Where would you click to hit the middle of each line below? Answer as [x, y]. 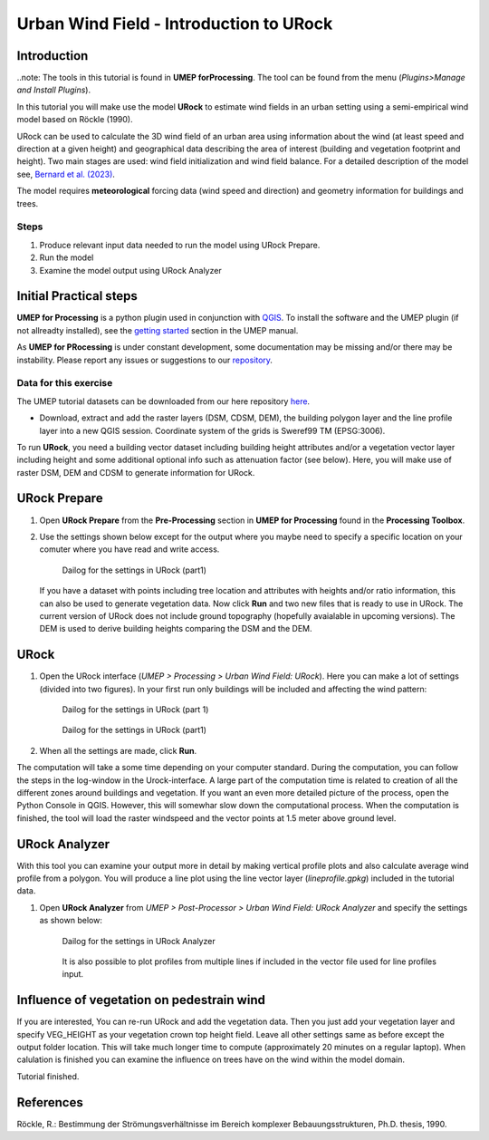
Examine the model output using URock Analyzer [130, 270]
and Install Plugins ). [53, 90]
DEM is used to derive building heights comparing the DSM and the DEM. [176, 629]
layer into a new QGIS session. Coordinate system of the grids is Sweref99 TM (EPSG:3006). [212, 430]
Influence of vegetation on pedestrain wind [141, 1000]
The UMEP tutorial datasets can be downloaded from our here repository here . [163, 401]
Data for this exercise [65, 383]
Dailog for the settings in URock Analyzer [139, 941]
